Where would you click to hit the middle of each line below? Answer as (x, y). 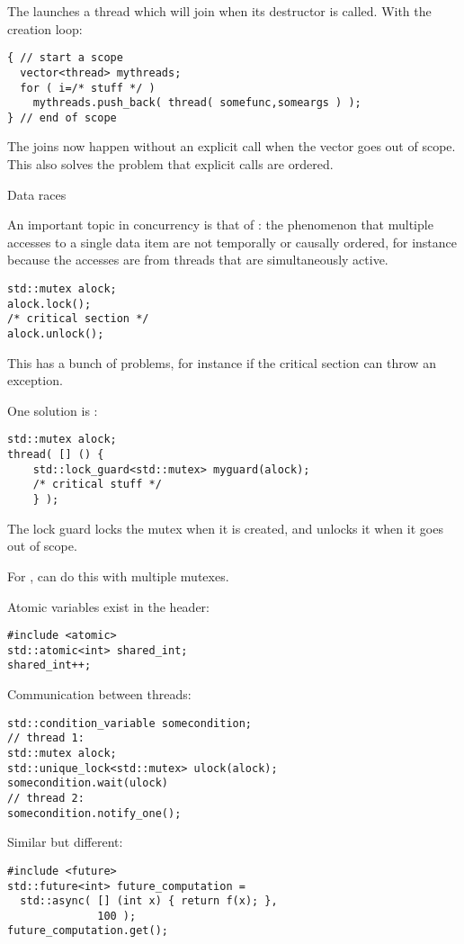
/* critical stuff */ (97, 485)
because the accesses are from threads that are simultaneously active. (198, 260)
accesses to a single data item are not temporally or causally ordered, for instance (232, 242)
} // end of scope (62, 117)
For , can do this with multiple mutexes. (118, 575)
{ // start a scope (65, 58)
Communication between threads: (99, 694)
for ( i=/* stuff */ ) (88, 88)
